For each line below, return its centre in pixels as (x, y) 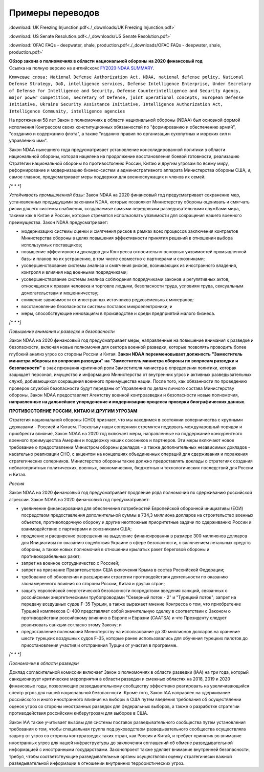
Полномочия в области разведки (44, 663)
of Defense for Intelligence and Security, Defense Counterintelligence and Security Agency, (125, 91)
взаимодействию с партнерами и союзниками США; (77, 529)
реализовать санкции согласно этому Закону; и (71, 625)
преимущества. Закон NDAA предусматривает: (59, 222)
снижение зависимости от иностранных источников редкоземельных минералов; (108, 300)
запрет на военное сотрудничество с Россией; (70, 563)
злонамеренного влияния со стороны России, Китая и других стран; (93, 584)
